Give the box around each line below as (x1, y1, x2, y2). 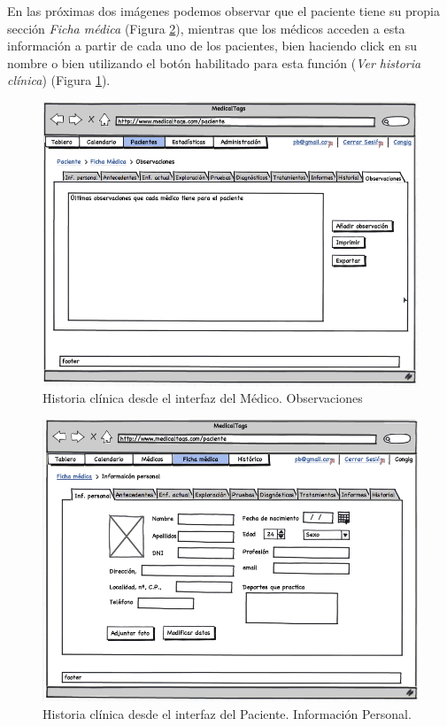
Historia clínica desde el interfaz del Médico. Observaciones (42, 389, 363, 407)
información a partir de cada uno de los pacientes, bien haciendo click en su (7, 36, 418, 55)
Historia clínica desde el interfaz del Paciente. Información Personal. (42, 704, 412, 722)
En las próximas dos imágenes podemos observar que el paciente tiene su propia (7, 2, 440, 19)
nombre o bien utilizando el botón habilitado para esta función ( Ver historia (7, 53, 421, 72)
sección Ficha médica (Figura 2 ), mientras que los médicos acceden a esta (7, 19, 405, 37)
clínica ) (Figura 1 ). (7, 71, 111, 89)
